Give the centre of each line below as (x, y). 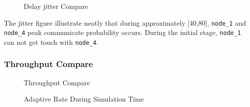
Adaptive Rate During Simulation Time (84, 99)
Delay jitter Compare (56, 6)
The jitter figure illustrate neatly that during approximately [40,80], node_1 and (125, 22)
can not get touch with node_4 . (51, 42)
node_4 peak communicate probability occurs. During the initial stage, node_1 (123, 32)
